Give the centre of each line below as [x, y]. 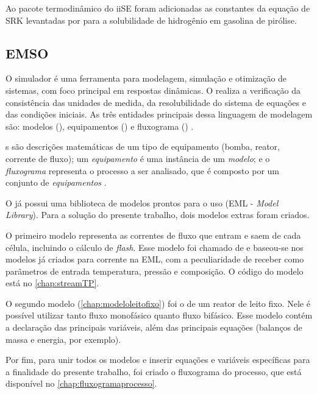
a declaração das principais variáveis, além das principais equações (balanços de [154, 327]
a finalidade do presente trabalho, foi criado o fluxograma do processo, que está [154, 371]
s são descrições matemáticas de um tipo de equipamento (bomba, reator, [143, 146]
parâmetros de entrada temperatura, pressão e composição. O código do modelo [155, 271]
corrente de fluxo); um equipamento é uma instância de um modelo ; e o [138, 158]
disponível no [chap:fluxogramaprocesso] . [81, 383]
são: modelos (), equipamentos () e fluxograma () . [100, 126]
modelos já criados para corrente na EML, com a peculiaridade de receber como [155, 259]
